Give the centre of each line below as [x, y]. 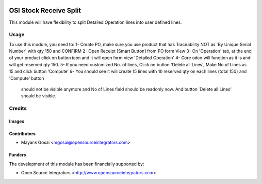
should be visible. [39, 96]
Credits [18, 108]
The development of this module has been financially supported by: [76, 164]
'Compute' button [27, 78]
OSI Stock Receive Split [45, 10]
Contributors [22, 134]
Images [16, 121]
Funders [17, 155]
